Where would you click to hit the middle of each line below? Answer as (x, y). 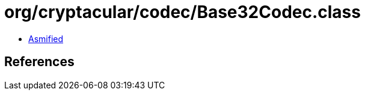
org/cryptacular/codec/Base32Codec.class (182, 12)
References (39, 62)
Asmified (46, 38)
